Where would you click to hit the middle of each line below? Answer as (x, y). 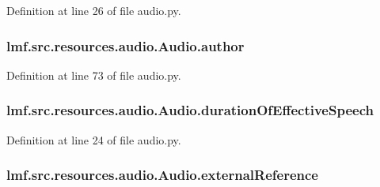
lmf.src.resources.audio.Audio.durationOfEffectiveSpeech (190, 110)
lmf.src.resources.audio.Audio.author (125, 45)
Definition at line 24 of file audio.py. (94, 139)
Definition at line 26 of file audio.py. (94, 10)
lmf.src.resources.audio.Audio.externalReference (162, 175)
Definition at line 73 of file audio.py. (94, 75)
